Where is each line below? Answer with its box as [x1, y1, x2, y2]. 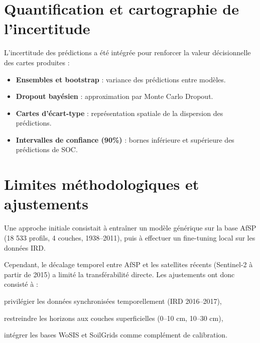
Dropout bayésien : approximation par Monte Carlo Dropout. [16, 91, 213, 101]
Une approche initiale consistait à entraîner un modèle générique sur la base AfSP [4, 222, 256, 233]
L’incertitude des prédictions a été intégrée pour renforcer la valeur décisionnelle [4, 47, 251, 58]
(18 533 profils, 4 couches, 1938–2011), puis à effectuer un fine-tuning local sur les [4, 232, 255, 243]
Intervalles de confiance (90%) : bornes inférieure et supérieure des [16, 134, 234, 145]
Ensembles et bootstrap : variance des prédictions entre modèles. [16, 74, 226, 84]
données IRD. [4, 242, 46, 253]
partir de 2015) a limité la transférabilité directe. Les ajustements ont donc [4, 269, 235, 279]
